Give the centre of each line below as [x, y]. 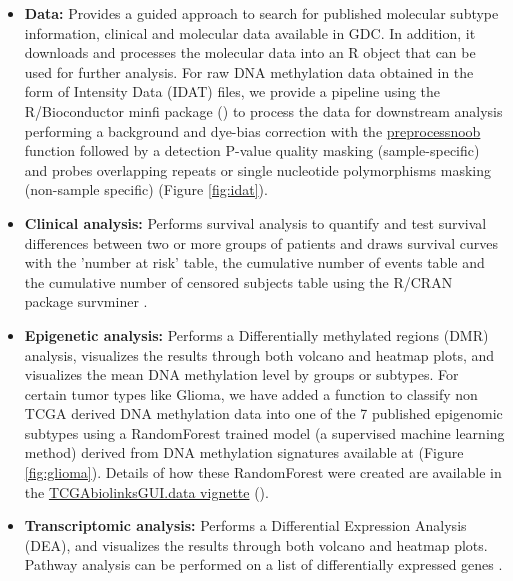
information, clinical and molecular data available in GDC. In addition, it [250, 32]
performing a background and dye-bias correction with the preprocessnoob [252, 130]
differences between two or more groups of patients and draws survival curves [261, 242]
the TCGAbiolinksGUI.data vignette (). [146, 491]
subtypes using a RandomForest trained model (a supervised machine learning [264, 432]
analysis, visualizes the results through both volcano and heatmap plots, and [259, 354]
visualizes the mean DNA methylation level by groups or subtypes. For [241, 374]
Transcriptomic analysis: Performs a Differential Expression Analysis [245, 525]
